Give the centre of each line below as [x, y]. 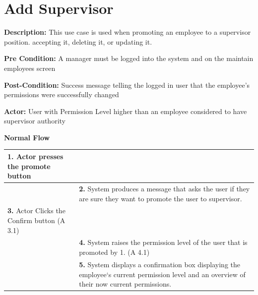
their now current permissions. [125, 284]
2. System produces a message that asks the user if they [164, 188]
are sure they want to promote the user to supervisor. [161, 198]
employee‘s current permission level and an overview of [162, 274]
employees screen [30, 68]
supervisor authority [35, 121]
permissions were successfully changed [62, 94]
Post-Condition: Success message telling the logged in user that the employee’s [127, 85]
